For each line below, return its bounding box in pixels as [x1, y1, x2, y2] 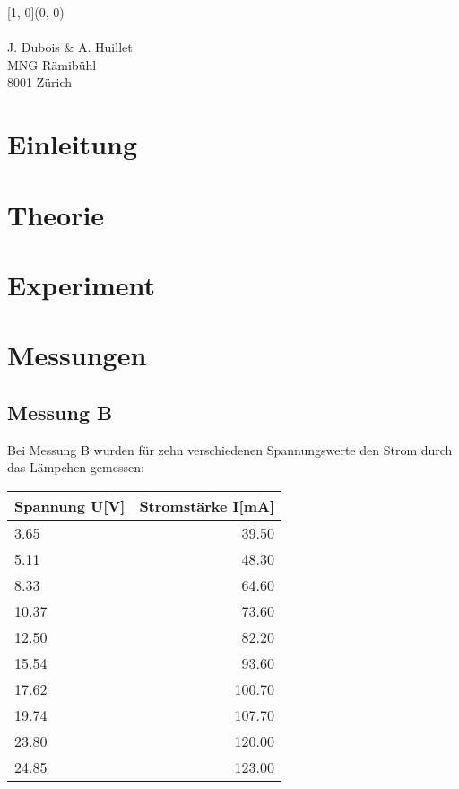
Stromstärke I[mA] [139, 495, 274, 516]
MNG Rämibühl [7, 55, 97, 74]
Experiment [7, 266, 156, 302]
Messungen [7, 337, 147, 373]
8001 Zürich [7, 73, 72, 92]
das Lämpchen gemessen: [7, 458, 144, 477]
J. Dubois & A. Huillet [7, 38, 133, 57]
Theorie [7, 196, 105, 232]
